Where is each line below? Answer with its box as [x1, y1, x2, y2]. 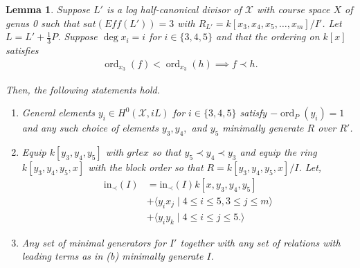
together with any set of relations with [180, 235, 341, 249]
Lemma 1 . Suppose [6, 2, 91, 16]
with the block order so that [88, 159, 204, 174]
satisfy [240, 105, 267, 120]
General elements [21, 105, 95, 120]
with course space [257, 2, 330, 16]
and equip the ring [240, 144, 317, 159]
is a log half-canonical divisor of [106, 2, 242, 16]
